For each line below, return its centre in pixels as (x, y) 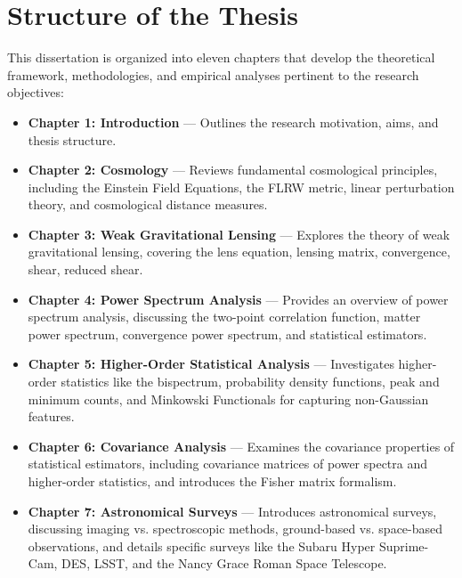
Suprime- (404, 545)
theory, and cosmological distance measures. (148, 204)
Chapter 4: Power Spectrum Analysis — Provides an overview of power (238, 299)
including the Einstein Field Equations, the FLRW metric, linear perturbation (241, 187)
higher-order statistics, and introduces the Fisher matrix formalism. (212, 481)
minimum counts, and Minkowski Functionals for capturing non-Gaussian (228, 399)
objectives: (36, 92)
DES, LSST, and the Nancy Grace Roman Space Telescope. (224, 563)
